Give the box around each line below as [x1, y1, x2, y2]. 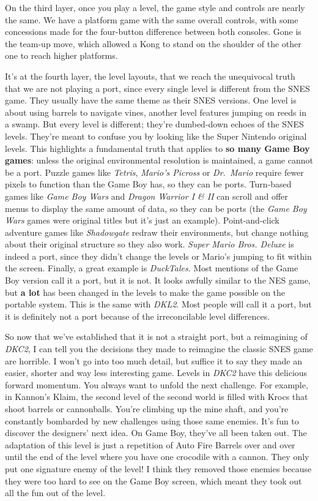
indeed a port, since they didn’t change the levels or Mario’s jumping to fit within [5, 249, 312, 262]
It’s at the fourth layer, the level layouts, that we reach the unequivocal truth [5, 69, 295, 82]
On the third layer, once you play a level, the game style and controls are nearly [5, 1, 305, 13]
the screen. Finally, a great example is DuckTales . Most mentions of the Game [5, 262, 298, 274]
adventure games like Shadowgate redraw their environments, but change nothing [5, 225, 309, 238]
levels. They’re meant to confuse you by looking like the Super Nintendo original [5, 129, 307, 142]
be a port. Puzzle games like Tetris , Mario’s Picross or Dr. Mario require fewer [5, 165, 304, 178]
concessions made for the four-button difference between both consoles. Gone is [5, 25, 301, 38]
